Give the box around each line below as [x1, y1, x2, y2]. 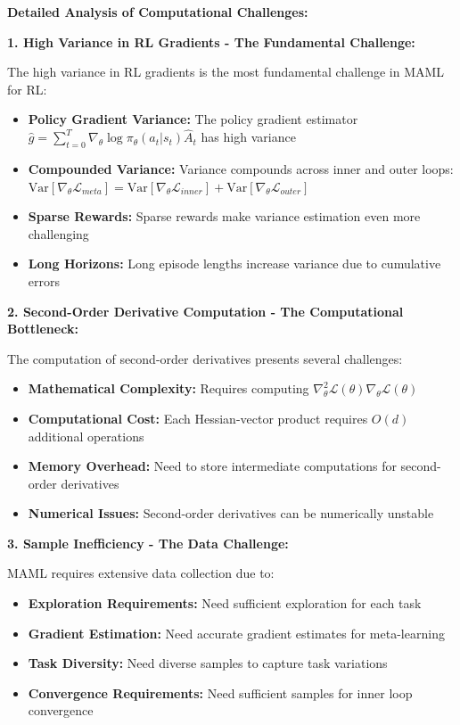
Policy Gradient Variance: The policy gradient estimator [28, 110, 358, 128]
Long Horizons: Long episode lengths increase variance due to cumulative [28, 254, 441, 273]
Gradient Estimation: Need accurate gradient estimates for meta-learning [28, 623, 445, 642]
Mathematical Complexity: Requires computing [28, 379, 309, 398]
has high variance [201, 128, 296, 146]
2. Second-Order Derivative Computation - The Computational [7, 301, 404, 320]
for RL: [7, 79, 47, 98]
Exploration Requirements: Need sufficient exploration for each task [28, 594, 422, 613]
